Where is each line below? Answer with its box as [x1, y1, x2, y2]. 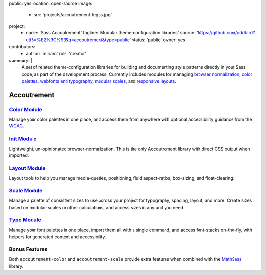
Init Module [9, 135, 37, 142]
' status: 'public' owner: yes [129, 37, 186, 43]
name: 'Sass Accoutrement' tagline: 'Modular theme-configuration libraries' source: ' [26, 30, 198, 36]
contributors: [9, 43, 35, 49]
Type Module [9, 216, 41, 223]
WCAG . [9, 123, 24, 129]
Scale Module [9, 187, 43, 194]
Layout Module [9, 165, 46, 172]
